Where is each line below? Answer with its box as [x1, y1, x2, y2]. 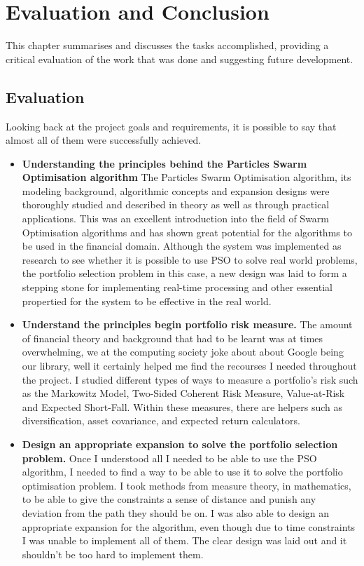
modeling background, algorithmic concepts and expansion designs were [22, 183, 330, 198]
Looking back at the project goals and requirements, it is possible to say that [6, 119, 337, 133]
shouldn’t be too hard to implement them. [22, 546, 204, 561]
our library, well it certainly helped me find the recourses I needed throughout [22, 358, 357, 373]
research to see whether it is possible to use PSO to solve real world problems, [22, 252, 358, 267]
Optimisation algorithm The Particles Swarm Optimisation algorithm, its [22, 170, 351, 184]
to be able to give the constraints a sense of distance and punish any [22, 492, 316, 506]
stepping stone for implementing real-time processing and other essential [22, 280, 332, 295]
